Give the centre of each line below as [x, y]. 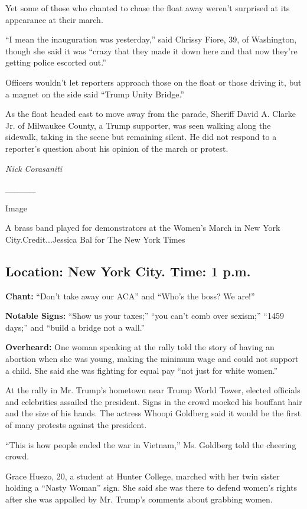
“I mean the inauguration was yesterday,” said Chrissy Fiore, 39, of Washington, [151, 39]
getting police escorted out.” [56, 62]
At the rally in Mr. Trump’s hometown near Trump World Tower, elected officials [153, 390]
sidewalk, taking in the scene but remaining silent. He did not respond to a [141, 137]
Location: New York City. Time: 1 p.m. [128, 271]
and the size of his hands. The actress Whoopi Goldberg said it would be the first [153, 413]
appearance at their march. [54, 19]
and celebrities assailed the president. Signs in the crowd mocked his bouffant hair [154, 401]
